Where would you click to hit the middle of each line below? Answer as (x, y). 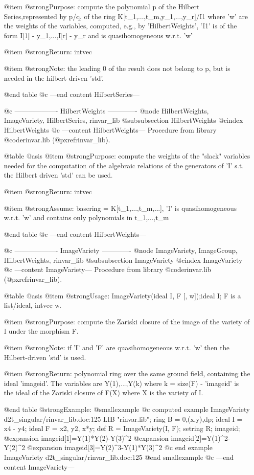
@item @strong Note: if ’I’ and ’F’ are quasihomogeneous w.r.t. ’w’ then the (117, 348)
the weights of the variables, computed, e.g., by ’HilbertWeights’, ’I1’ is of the (120, 26)
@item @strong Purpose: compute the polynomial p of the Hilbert (102, 6)
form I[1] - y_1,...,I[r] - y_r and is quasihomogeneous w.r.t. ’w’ (98, 35)
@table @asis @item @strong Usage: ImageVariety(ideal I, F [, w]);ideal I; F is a (123, 295)
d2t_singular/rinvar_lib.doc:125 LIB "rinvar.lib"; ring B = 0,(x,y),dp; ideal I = (123, 418)
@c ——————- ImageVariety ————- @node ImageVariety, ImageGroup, (121, 250)
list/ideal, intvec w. (33, 305)
